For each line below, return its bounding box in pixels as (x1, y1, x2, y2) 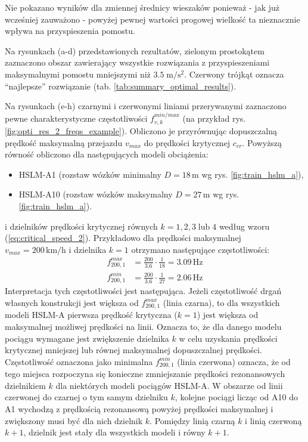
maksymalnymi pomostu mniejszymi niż (5, 67, 151, 80)
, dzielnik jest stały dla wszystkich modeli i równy (23, 426, 206, 438)
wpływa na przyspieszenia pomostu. (5, 24, 135, 37)
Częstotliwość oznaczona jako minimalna (5, 355, 153, 367)
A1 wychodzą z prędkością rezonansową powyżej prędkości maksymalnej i (5, 402, 273, 415)
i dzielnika (69, 243, 107, 255)
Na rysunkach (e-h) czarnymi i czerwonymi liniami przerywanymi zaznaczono (5, 100, 287, 112)
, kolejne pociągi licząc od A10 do (175, 391, 298, 403)
